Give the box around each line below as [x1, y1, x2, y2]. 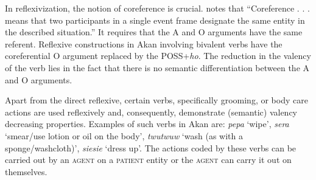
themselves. [5, 165, 47, 178]
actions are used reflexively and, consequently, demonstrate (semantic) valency [5, 105, 297, 118]
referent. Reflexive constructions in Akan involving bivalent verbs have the [5, 37, 283, 50]
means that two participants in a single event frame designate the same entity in [5, 13, 305, 26]
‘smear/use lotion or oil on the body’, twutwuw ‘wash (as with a [5, 129, 243, 142]
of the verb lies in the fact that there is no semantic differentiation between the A [5, 61, 310, 74]
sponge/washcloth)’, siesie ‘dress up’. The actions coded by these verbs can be [5, 141, 297, 154]
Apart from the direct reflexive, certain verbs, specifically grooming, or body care [5, 94, 308, 106]
